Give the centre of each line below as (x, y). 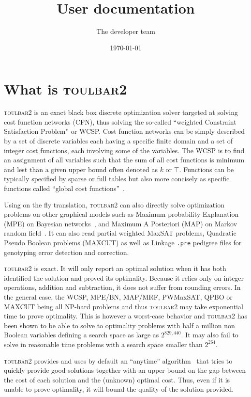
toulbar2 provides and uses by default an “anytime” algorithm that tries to (118, 360)
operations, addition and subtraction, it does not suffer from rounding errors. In (122, 287)
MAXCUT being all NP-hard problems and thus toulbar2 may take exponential (124, 306)
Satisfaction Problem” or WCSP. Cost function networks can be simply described (124, 131)
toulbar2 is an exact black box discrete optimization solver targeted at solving (121, 112)
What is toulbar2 (66, 89)
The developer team (126, 31)
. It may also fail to (210, 335)
